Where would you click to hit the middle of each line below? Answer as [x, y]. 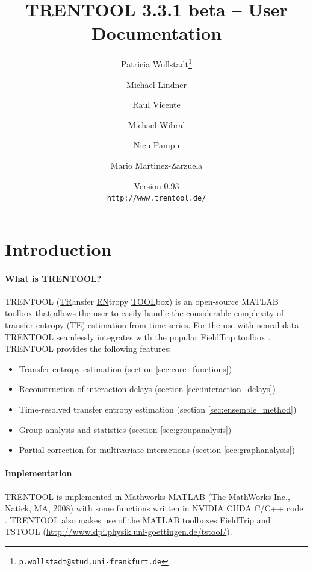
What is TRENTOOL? [53, 278]
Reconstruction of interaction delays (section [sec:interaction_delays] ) [147, 389]
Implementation [39, 473]
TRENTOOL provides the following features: [88, 348]
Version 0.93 [156, 185]
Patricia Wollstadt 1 [156, 63]
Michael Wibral [156, 124]
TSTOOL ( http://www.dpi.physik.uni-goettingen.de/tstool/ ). [119, 532]
